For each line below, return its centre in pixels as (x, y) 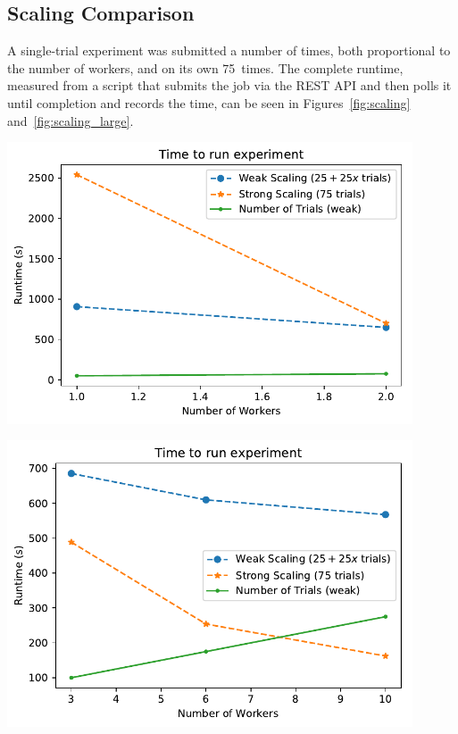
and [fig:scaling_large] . (71, 120)
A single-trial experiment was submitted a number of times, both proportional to (229, 50)
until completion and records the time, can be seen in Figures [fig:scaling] (209, 102)
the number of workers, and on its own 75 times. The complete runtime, (205, 67)
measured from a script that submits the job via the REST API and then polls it (229, 85)
